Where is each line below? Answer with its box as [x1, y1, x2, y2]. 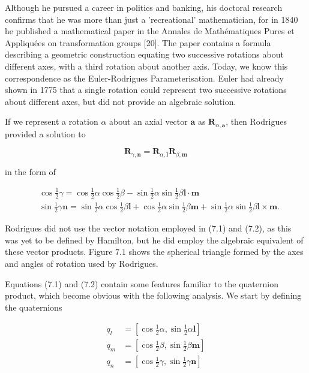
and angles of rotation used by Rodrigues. [5, 257, 158, 269]
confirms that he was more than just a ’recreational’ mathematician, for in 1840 [5, 13, 298, 25]
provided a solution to [5, 127, 86, 140]
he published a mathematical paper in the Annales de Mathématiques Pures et [5, 25, 295, 37]
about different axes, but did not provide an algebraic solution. [5, 95, 236, 107]
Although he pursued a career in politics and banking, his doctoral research [5, 1, 283, 13]
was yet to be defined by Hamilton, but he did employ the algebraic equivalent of [5, 233, 304, 246]
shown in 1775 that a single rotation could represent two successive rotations [5, 83, 287, 96]
